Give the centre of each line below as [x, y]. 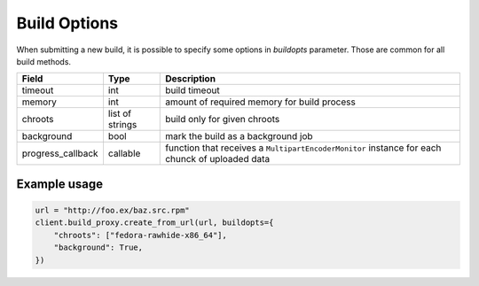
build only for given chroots [223, 120]
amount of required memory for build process [261, 102]
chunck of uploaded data [218, 159]
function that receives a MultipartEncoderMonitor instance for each [303, 148]
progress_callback [60, 153]
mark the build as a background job [239, 136]
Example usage [60, 184]
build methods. [43, 61]
